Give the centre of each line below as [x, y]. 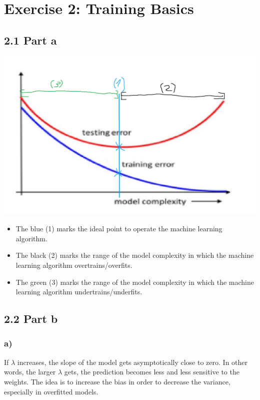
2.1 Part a [30, 40]
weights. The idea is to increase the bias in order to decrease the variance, [117, 381]
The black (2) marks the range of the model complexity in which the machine [135, 255]
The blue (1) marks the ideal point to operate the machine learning [119, 229]
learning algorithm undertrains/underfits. [79, 292]
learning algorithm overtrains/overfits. [74, 265]
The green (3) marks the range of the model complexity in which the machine [135, 282]
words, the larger [30, 372]
